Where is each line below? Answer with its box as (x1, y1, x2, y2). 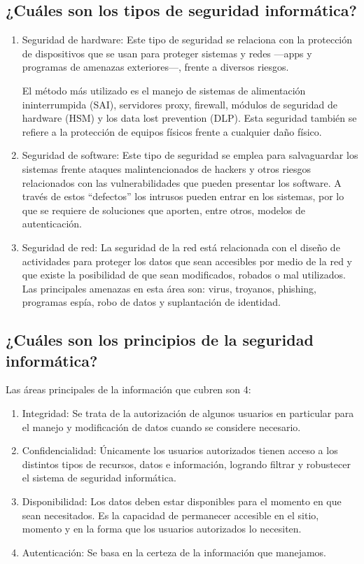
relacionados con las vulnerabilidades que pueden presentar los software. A (22, 175, 342, 190)
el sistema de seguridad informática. (22, 470, 176, 485)
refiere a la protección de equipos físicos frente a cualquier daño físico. (22, 124, 322, 139)
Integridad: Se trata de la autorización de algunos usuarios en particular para (22, 406, 354, 421)
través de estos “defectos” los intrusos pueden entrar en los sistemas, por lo (22, 189, 344, 204)
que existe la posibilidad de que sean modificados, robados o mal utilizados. (22, 267, 346, 282)
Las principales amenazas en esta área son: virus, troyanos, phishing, (22, 281, 316, 295)
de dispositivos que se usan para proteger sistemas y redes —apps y (22, 45, 312, 60)
